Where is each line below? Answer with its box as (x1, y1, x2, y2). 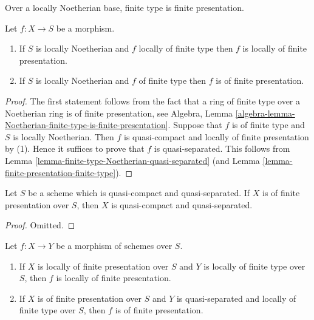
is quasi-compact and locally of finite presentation (124, 130, 309, 143)
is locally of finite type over (203, 259, 305, 272)
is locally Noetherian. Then (13, 130, 114, 143)
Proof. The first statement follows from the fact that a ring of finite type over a (5, 94, 301, 107)
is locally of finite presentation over (38, 259, 169, 272)
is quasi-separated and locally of (176, 291, 296, 304)
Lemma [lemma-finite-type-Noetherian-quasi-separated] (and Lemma (5, 154, 260, 166)
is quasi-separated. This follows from (154, 142, 290, 155)
